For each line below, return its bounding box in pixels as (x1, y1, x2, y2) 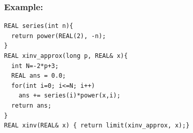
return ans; (11, 102, 52, 109)
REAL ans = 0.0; (11, 72, 66, 80)
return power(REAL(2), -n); (11, 32, 106, 40)
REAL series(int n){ (4, 22, 74, 30)
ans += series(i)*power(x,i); (18, 92, 121, 99)
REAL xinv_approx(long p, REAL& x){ (4, 52, 128, 59)
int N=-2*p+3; (11, 62, 59, 70)
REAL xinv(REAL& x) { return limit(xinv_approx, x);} (4, 122, 190, 129)
